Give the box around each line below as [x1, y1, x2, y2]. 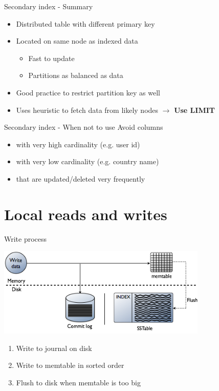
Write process [4, 233, 47, 244]
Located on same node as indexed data [16, 35, 138, 46]
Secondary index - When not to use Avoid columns [4, 122, 163, 132]
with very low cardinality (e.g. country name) [16, 156, 159, 167]
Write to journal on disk [16, 342, 92, 353]
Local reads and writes [4, 203, 167, 224]
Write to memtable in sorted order [16, 360, 124, 370]
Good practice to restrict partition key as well [16, 87, 160, 97]
